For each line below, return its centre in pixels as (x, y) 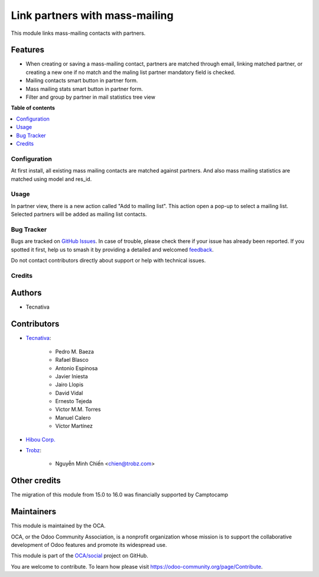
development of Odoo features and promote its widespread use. (89, 545)
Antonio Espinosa (77, 368)
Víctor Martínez (74, 426)
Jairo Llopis (69, 385)
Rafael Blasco (72, 360)
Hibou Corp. (40, 439)
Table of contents (33, 108)
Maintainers (34, 512)
